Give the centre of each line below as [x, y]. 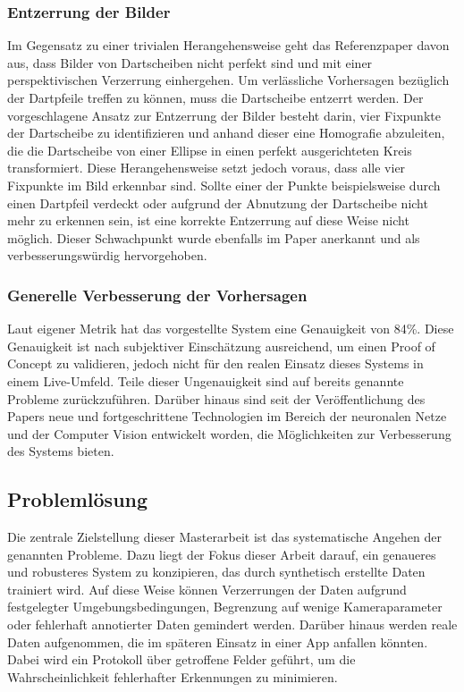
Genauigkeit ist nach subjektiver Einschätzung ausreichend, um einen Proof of [221, 346]
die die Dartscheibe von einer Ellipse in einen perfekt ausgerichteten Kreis [210, 150]
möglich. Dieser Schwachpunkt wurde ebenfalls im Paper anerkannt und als [214, 237]
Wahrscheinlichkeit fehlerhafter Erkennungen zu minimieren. [173, 676]
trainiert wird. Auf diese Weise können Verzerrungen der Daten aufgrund [207, 589]
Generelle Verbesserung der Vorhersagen [157, 295]
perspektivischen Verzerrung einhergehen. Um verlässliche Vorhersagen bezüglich [228, 80]
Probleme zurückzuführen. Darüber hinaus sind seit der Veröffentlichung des [216, 398]
